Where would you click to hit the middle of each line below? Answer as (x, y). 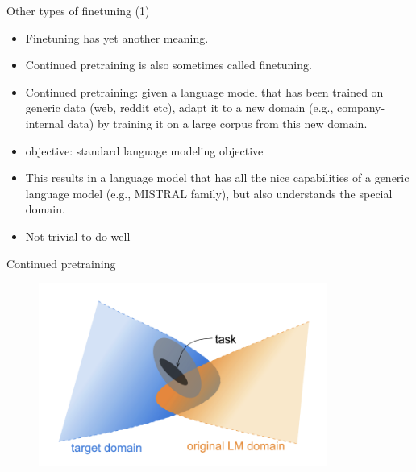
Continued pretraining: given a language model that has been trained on (204, 91)
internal (44, 123)
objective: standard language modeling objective (144, 150)
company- (361, 108)
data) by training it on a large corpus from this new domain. (217, 123)
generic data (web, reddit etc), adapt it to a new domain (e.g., (179, 108)
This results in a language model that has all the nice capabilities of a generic (217, 178)
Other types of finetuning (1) (78, 10)
